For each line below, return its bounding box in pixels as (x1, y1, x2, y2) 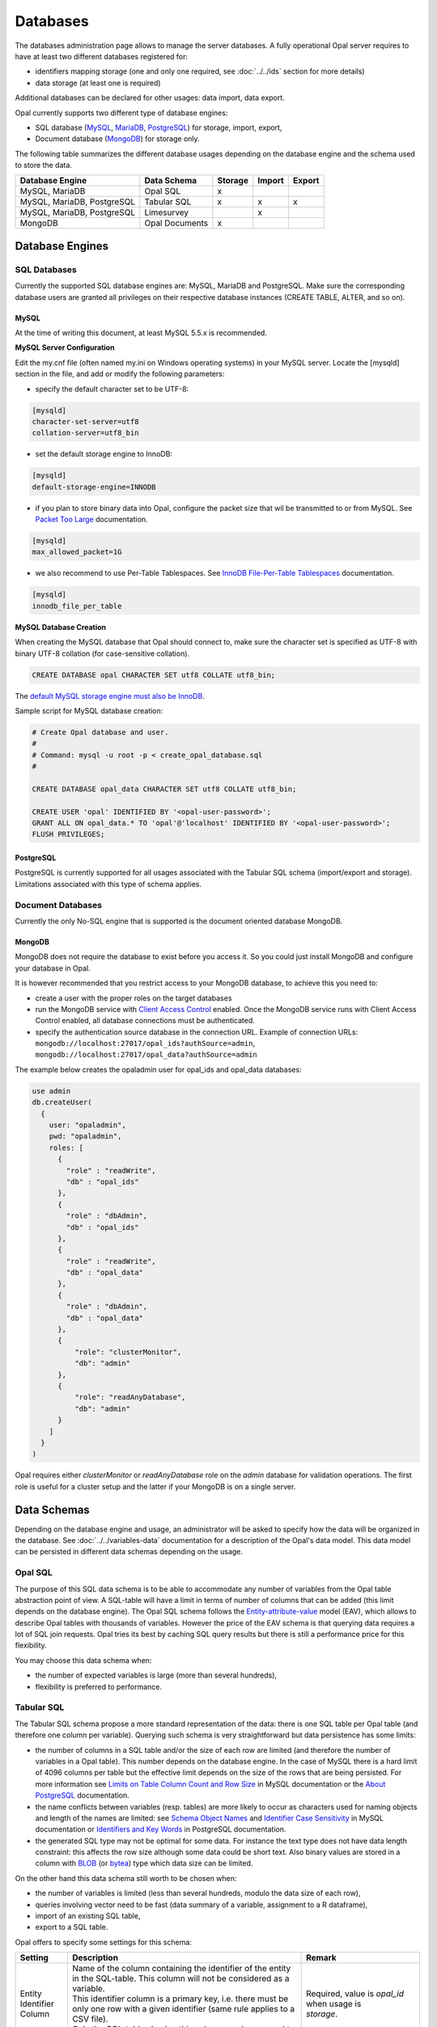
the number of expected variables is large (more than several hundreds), (35, 1670, 278, 1680)
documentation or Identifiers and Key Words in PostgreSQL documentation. (35, 1824, 286, 1834)
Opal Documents (144, 217, 209, 229)
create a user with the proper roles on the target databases (35, 993, 232, 1003)
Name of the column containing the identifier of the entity (71, 1963, 291, 1974)
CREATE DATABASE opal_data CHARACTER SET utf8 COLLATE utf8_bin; (32, 784, 297, 794)
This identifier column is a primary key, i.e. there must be (71, 1993, 289, 2004)
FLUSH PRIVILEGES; (32, 829, 105, 839)
